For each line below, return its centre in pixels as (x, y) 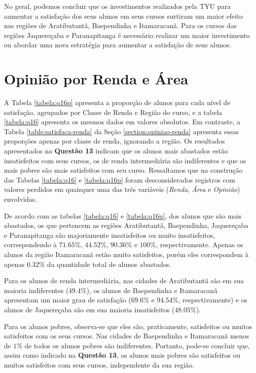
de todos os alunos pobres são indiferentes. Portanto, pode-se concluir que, (137, 345)
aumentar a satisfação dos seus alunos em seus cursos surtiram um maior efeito (124, 16)
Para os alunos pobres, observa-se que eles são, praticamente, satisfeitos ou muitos (128, 326)
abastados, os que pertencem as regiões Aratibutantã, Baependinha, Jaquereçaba (126, 225)
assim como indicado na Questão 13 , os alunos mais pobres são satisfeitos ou (122, 355)
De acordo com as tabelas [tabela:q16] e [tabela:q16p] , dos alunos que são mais (123, 215)
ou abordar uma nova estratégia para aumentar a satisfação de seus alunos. (118, 45)
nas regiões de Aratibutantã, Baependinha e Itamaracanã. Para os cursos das (120, 25)
